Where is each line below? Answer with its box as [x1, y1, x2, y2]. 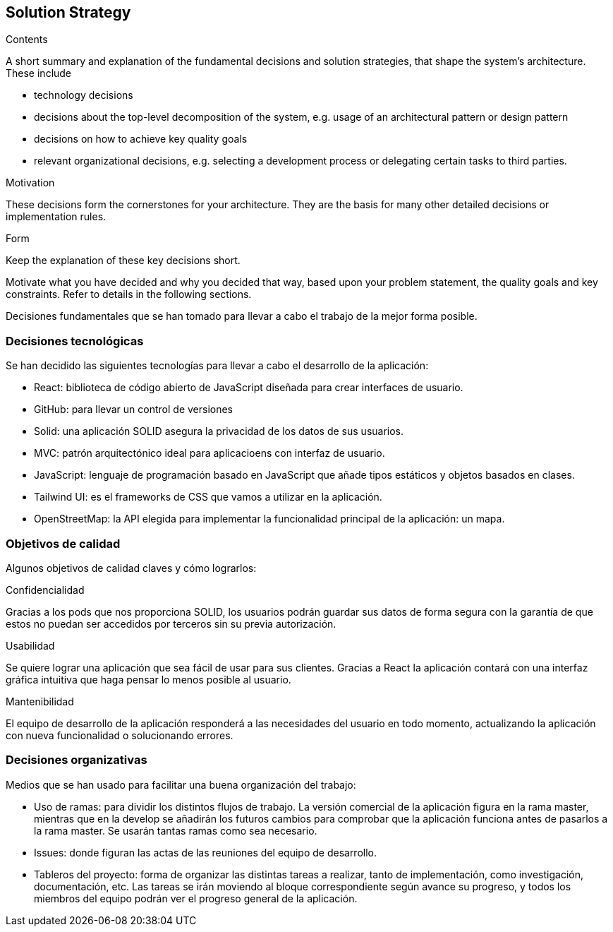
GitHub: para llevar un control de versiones [34, 403, 233, 416]
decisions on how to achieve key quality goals [34, 133, 248, 145]
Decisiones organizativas [6, 753, 147, 767]
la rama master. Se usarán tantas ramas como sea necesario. [34, 824, 317, 837]
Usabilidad [6, 639, 55, 652]
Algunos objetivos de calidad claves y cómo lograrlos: [6, 561, 257, 574]
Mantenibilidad [6, 695, 74, 707]
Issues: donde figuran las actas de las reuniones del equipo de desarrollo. [34, 846, 377, 859]
